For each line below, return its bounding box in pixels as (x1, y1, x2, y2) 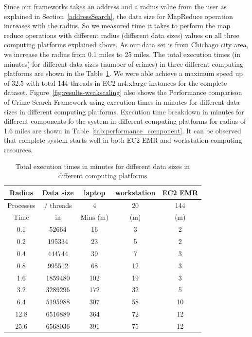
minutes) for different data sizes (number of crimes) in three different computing (4, 58, 244, 69)
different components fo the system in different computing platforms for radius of (4, 116, 246, 126)
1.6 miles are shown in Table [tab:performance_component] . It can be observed (4, 125, 241, 135)
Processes (7, 200, 36, 210)
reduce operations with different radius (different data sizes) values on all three (4, 30, 239, 40)
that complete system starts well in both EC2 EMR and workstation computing (4, 135, 242, 145)
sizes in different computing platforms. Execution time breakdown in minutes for (4, 106, 244, 116)
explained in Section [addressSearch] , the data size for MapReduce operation (4, 11, 233, 21)
